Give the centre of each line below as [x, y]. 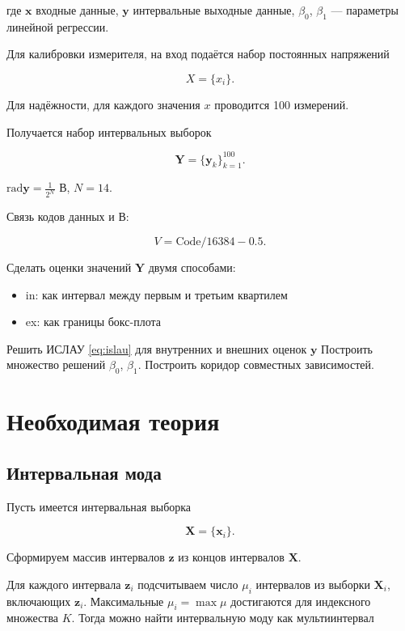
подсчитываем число [188, 584]
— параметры [365, 10]
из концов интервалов [231, 557]
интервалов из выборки [313, 584]
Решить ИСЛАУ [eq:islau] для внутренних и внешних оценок [157, 348]
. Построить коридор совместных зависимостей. [256, 364]
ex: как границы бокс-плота [93, 322]
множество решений [56, 364]
